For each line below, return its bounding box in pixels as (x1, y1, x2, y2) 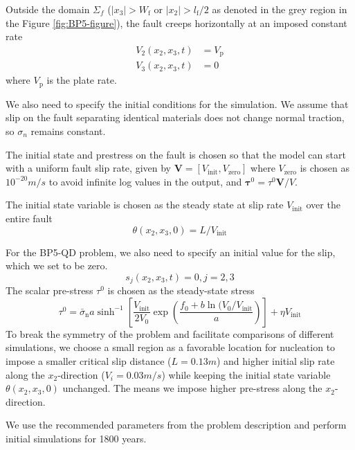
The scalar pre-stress (6, 283, 93, 298)
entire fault (6, 210, 53, 225)
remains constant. (30, 123, 106, 138)
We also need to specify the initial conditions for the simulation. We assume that (6, 96, 349, 111)
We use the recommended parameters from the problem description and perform (6, 417, 347, 432)
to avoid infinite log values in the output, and (48, 174, 242, 188)
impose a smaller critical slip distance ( (6, 353, 172, 368)
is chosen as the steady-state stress (107, 283, 255, 298)
